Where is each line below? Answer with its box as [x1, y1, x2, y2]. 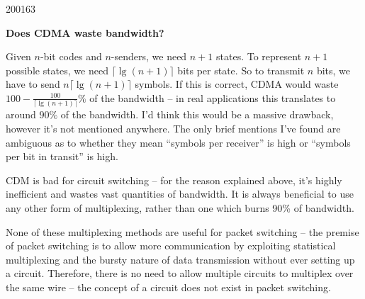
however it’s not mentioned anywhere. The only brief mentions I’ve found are [6, 120, 341, 135]
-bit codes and [40, 49, 102, 64]
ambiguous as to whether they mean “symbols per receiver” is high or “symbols [6, 135, 351, 149]
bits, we [316, 62, 351, 77]
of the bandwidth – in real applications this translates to [89, 90, 336, 105]
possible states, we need [6, 62, 108, 77]
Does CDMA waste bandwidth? [6, 25, 164, 40]
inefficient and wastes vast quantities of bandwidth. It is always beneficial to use [6, 186, 354, 201]
